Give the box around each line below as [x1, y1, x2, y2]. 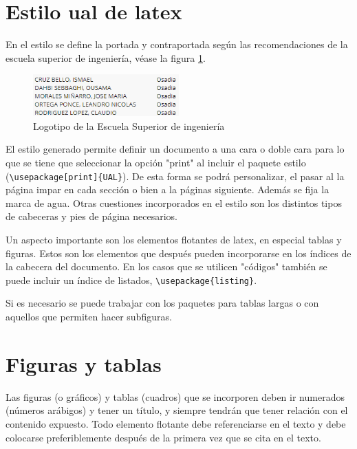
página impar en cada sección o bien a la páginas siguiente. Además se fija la [6, 182, 329, 197]
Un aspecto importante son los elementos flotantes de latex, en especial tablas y [6, 232, 342, 246]
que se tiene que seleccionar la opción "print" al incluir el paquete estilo [6, 155, 306, 169]
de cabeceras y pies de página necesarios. [6, 209, 178, 223]
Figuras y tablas [6, 349, 162, 377]
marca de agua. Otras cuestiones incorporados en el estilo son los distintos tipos [6, 195, 342, 210]
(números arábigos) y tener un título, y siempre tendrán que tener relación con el [6, 403, 348, 417]
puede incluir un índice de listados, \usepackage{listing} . [6, 272, 257, 287]
